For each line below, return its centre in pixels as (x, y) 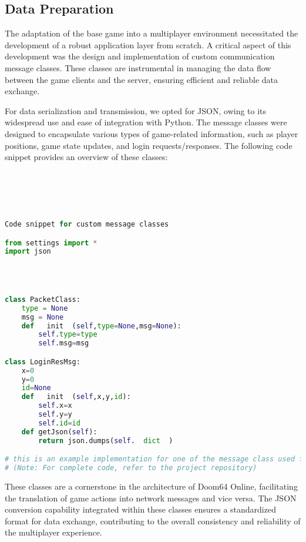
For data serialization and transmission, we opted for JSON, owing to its (136, 110)
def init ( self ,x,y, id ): (76, 397)
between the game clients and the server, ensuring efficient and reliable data (142, 79)
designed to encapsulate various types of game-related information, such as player (152, 133)
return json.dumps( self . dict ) (106, 440)
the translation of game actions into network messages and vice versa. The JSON (151, 498)
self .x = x (55, 406)
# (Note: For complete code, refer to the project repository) (131, 468)
